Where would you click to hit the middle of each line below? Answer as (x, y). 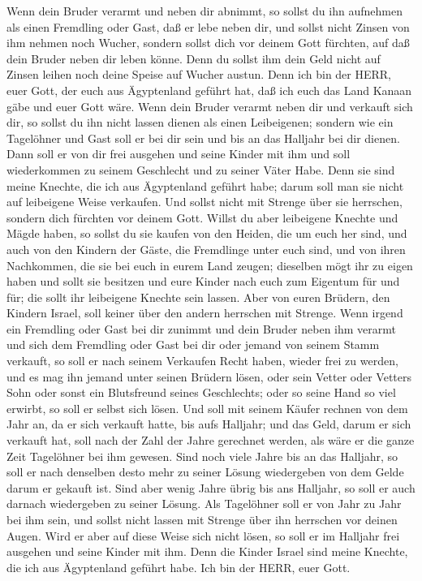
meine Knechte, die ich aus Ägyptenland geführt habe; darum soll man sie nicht (205, 185)
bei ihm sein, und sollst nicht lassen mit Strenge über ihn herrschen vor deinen (202, 519)
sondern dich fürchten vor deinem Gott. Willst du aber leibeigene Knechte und (202, 217)
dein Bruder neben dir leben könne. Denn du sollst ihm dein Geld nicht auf (194, 58)
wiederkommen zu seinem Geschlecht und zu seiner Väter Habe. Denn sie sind (201, 169)
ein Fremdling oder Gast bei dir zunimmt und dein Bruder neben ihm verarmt (201, 328)
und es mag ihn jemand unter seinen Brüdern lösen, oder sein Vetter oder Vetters (209, 376)
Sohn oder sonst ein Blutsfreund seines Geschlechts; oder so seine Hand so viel (201, 392)
